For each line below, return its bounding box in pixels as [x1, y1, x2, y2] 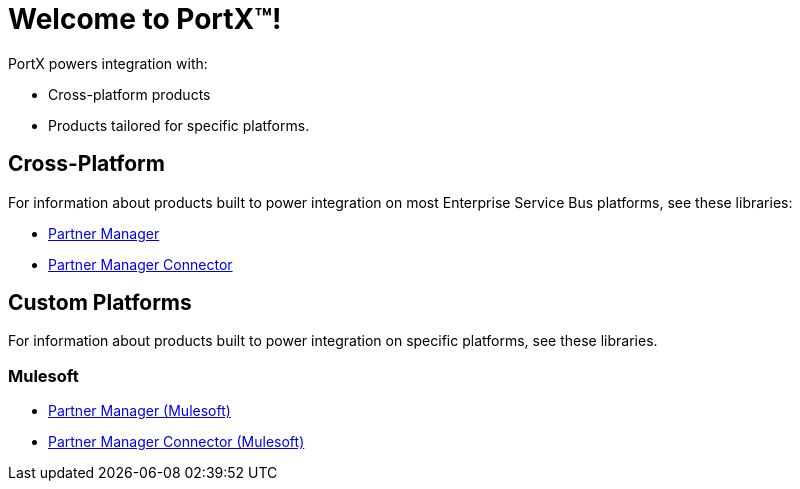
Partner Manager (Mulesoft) [48, 402, 231, 420]
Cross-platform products [48, 85, 211, 103]
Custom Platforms [8, 290, 192, 316]
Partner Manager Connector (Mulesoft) [48, 433, 305, 451]
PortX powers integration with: [8, 54, 208, 72]
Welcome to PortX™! [8, 2, 282, 36]
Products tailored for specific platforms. [48, 116, 310, 134]
